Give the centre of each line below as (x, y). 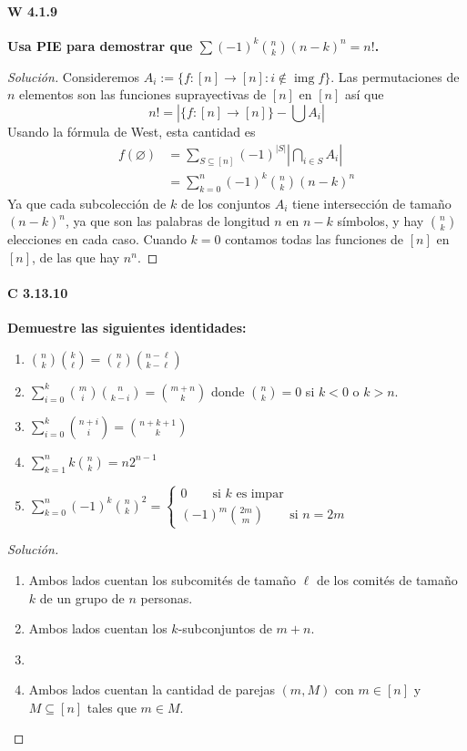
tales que (112, 707)
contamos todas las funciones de (315, 239)
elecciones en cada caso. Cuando (97, 239)
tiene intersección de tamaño (372, 203)
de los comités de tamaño (387, 579)
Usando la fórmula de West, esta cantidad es (132, 131)
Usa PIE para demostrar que (100, 45)
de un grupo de (82, 597)
